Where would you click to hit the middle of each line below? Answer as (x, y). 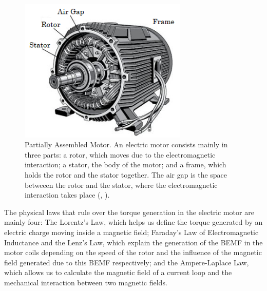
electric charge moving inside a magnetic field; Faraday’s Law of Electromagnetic (131, 232)
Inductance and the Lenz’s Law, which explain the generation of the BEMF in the (133, 242)
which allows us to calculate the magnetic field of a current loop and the (118, 272)
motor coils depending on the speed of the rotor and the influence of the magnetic (133, 252)
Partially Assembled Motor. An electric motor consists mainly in (126, 144)
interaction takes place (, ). (67, 195)
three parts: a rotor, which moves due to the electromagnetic (120, 154)
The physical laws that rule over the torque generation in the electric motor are (129, 212)
